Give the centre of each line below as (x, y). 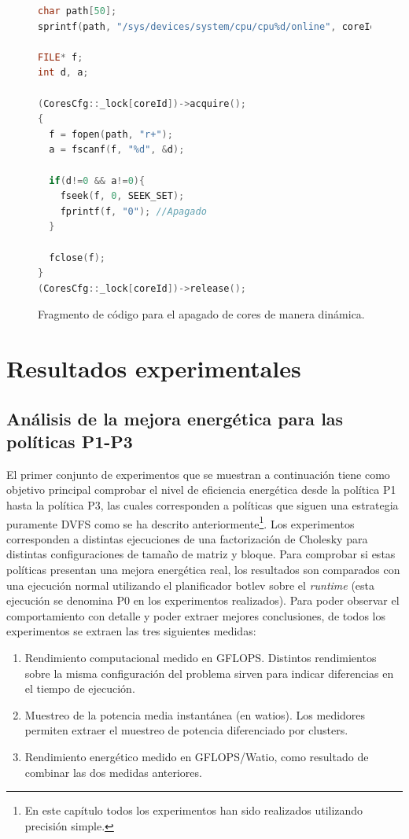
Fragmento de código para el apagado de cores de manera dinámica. (201, 314)
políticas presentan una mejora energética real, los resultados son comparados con (203, 570)
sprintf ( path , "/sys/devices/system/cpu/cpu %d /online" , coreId (207, 26)
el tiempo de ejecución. (80, 688)
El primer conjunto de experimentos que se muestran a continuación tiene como (198, 474)
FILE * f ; (61, 57)
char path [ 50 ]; (77, 11)
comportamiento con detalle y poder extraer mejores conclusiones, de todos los (196, 615)
